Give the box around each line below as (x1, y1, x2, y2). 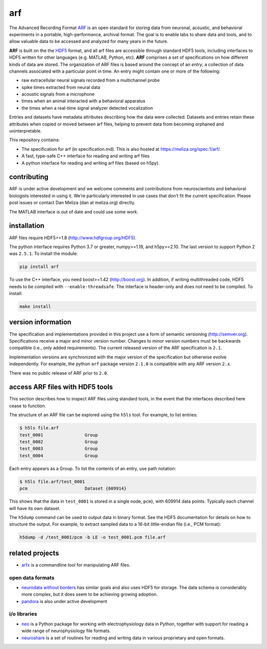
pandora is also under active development (21, 598, 107, 604)
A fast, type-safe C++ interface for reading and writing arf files (21, 153, 150, 159)
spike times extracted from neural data (21, 84, 101, 90)
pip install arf (19, 264, 59, 269)
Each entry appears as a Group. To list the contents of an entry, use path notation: (9, 465, 177, 472)
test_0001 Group (19, 432, 98, 437)
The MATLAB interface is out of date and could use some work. (9, 209, 138, 215)
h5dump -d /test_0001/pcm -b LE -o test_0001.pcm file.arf (19, 534, 166, 540)
